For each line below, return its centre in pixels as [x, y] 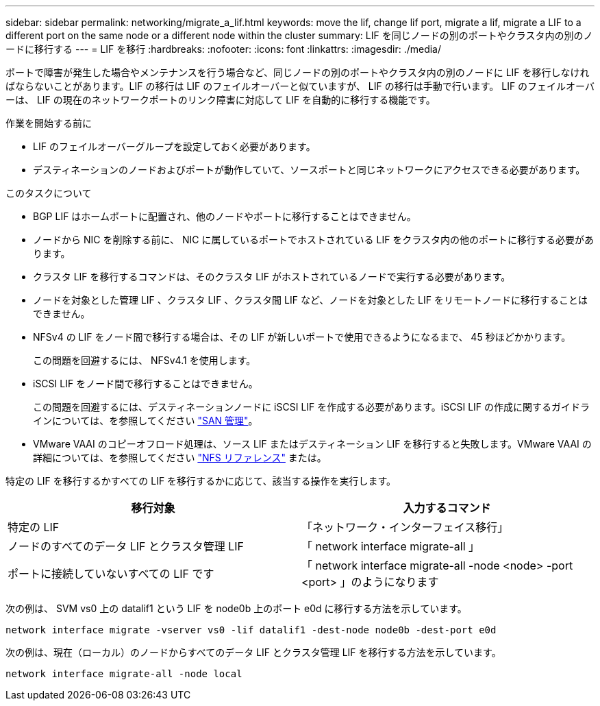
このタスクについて [49, 193]
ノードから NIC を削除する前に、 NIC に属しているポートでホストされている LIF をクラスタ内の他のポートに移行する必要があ [314, 240]
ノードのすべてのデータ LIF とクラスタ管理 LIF [126, 546]
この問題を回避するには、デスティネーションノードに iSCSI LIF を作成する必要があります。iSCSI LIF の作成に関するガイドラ [312, 407]
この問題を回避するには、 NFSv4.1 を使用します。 [145, 360]
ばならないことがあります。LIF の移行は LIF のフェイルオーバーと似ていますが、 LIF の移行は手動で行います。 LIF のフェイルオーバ [300, 86]
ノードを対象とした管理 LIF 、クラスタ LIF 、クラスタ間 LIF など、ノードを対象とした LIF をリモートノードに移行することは [310, 300]
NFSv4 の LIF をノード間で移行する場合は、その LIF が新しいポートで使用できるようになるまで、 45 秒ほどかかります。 [302, 337]
